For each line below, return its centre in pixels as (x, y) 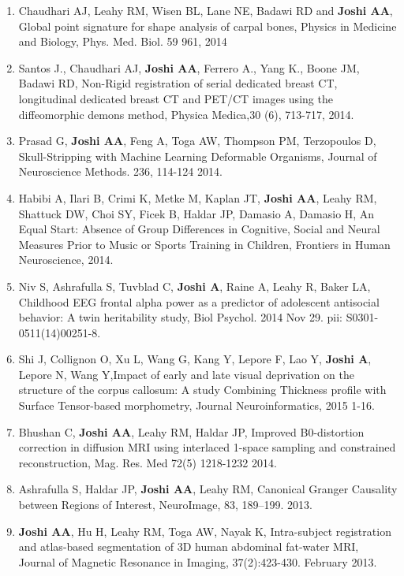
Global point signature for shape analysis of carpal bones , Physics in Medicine (208, 26)
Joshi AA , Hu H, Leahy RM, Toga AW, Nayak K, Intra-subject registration (205, 531)
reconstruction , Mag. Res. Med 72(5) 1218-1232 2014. (148, 462)
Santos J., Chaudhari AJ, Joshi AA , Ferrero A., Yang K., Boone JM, (189, 67)
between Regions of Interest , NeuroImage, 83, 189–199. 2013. (165, 505)
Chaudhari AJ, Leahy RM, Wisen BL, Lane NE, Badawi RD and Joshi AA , (206, 10)
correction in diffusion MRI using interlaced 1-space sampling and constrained (207, 447)
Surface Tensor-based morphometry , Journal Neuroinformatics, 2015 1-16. (196, 405)
